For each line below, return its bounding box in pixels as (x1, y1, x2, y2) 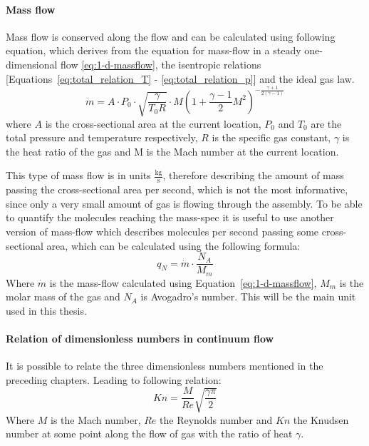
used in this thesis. (6, 303, 87, 318)
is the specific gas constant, (212, 130, 331, 145)
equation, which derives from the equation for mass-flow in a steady (6, 43, 301, 58)
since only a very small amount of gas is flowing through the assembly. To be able (6, 196, 363, 211)
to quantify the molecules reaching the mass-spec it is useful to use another (6, 210, 334, 225)
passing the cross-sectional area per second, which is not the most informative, (6, 182, 348, 197)
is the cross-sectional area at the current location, (45, 116, 261, 131)
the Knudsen (293, 412, 349, 427)
